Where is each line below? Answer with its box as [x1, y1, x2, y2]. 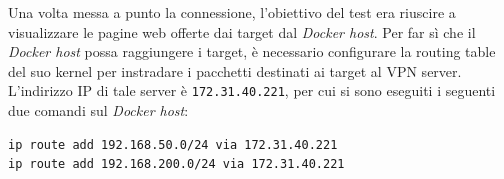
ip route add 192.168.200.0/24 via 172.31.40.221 [8, 157, 345, 172]
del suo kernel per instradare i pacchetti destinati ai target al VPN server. [8, 60, 462, 81]
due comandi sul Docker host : [8, 100, 189, 121]
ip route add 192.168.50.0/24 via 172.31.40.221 [8, 137, 338, 152]
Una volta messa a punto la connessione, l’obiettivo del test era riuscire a [8, 2, 456, 22]
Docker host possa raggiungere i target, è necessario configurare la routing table [8, 41, 496, 62]
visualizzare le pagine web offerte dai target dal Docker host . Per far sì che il [8, 21, 476, 42]
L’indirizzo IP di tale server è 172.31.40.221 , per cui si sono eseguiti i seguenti [8, 80, 496, 101]
